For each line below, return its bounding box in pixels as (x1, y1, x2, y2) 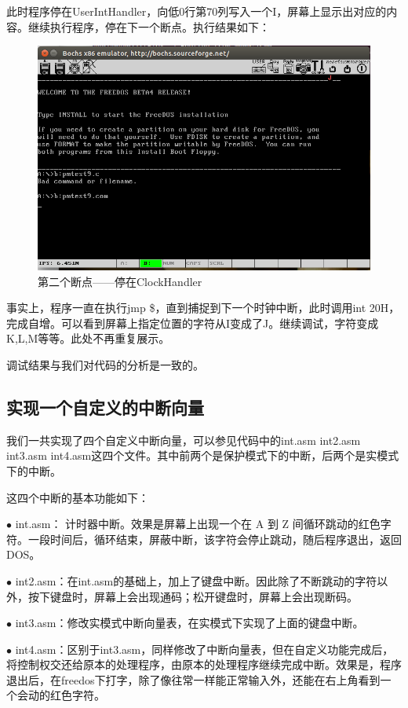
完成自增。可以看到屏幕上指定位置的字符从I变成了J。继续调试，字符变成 (6, 314, 379, 331)
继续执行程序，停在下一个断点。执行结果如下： (27, 18, 270, 35)
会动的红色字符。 (16, 687, 105, 703)
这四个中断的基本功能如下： (6, 489, 149, 505)
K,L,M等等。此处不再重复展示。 (6, 330, 170, 347)
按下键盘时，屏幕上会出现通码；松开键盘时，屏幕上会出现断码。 (27, 588, 358, 604)
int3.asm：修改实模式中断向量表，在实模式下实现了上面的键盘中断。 (15, 614, 364, 631)
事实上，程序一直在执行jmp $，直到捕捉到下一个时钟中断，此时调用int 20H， (6, 299, 400, 316)
